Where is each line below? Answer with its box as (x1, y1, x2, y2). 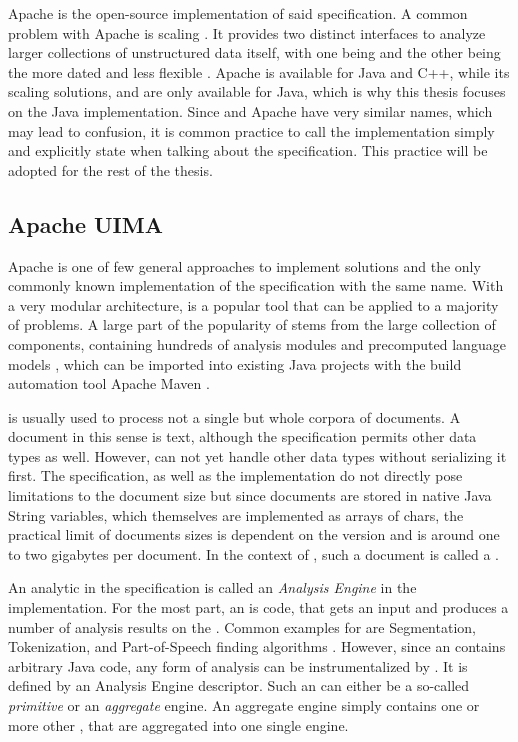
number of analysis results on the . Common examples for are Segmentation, (8, 616, 476, 637)
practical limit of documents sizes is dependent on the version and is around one (8, 524, 500, 545)
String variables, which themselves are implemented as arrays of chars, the (8, 504, 464, 525)
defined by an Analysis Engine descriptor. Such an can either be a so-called (8, 675, 470, 696)
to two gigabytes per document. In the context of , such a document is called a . (8, 543, 499, 564)
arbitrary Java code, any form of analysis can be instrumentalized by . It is (8, 655, 468, 676)
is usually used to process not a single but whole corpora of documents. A (8, 406, 461, 427)
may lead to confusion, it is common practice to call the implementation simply (8, 120, 495, 141)
